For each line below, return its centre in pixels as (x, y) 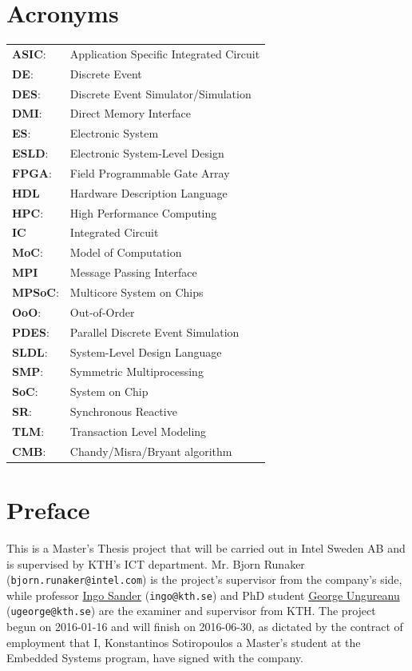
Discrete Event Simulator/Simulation (160, 93)
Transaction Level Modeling (138, 431)
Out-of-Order (102, 312)
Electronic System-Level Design (147, 153)
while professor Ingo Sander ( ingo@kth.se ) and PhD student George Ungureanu (203, 595)
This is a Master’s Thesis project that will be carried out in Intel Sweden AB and (206, 547)
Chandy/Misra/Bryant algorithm (151, 451)
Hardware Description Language (149, 192)
